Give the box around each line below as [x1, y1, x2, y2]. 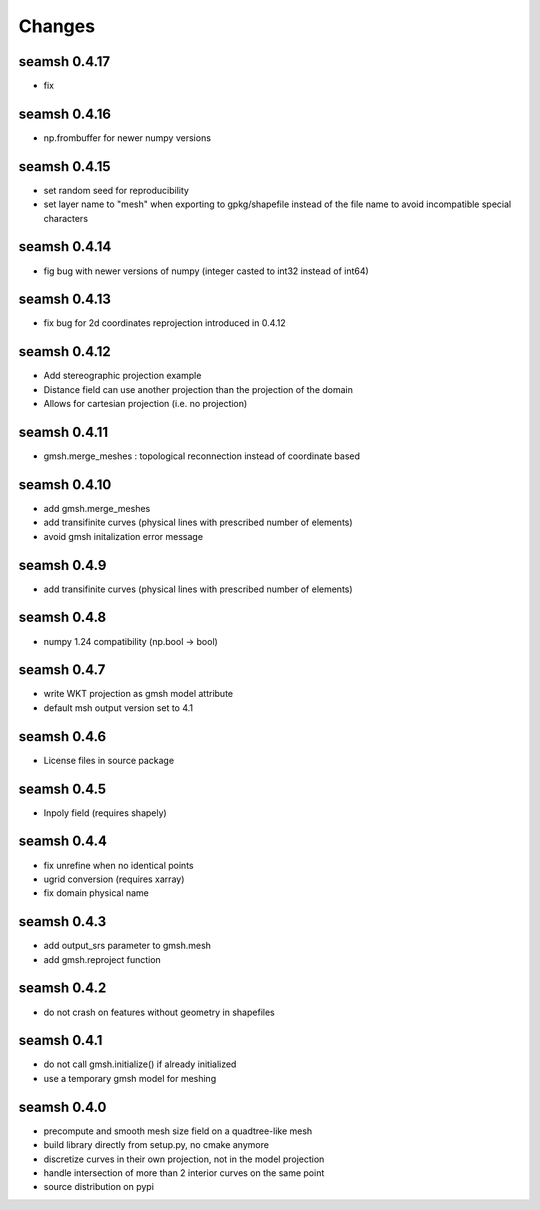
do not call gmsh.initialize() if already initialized [43, 1058, 237, 1070]
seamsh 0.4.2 [18, 980, 107, 997]
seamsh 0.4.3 [18, 913, 107, 930]
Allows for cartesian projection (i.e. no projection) [43, 398, 248, 410]
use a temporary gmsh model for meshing [43, 1072, 217, 1084]
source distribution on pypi [43, 1181, 155, 1193]
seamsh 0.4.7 [18, 661, 106, 679]
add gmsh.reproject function [43, 953, 162, 965]
